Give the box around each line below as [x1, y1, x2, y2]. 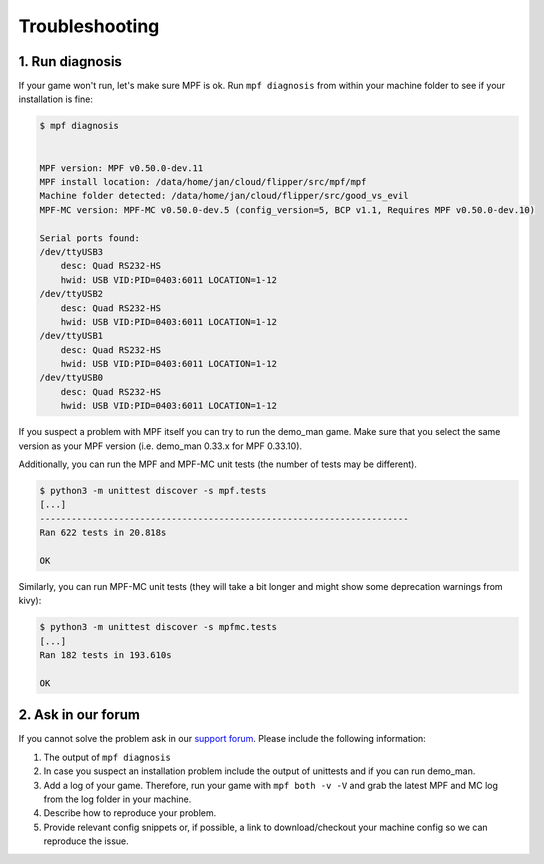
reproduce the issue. [43, 835, 129, 847]
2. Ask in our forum [18, 706, 140, 724]
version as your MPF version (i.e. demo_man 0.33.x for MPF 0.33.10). [18, 440, 303, 452]
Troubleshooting [18, 15, 160, 37]
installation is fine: [18, 93, 94, 105]
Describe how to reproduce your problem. [43, 807, 217, 819]
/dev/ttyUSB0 [39, 372, 104, 384]
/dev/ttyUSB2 [39, 288, 104, 300]
